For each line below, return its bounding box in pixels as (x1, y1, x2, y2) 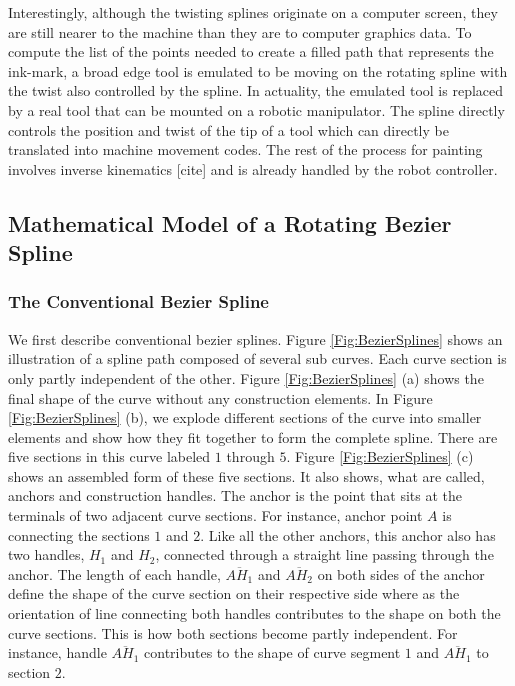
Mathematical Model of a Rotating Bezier (8, 207, 452, 238)
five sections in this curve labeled (8, 446, 211, 467)
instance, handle (8, 642, 107, 663)
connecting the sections (8, 524, 150, 545)
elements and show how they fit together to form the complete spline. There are (8, 426, 498, 447)
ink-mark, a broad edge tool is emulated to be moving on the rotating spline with (8, 60, 508, 81)
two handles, (8, 544, 85, 565)
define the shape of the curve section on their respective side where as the (8, 583, 460, 604)
